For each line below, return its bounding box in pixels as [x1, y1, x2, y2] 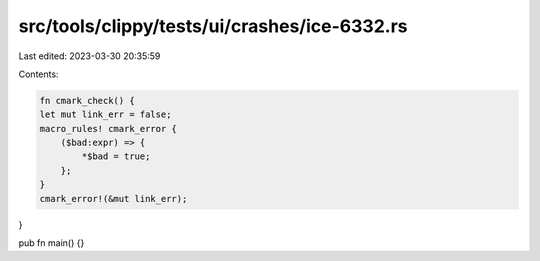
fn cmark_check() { [39, 95, 135, 106]
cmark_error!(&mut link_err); [39, 193, 188, 204]
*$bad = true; [81, 151, 151, 162]
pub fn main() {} [18, 237, 85, 249]
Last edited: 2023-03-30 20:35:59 [18, 50, 161, 62]
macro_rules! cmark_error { [39, 123, 177, 134]
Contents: [18, 68, 59, 80]
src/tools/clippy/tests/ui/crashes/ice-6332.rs [18, 15, 408, 37]
